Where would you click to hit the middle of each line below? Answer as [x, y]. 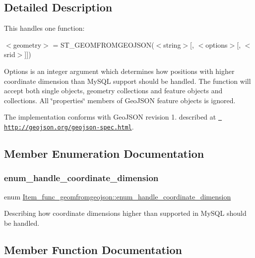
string [172, 44]
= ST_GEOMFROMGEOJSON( [103, 44]
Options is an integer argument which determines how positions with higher [119, 71]
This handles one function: [44, 28]
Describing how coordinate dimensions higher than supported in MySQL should [125, 213]
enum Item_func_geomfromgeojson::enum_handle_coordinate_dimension [118, 196]
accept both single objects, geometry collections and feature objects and [113, 91]
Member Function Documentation [93, 249]
